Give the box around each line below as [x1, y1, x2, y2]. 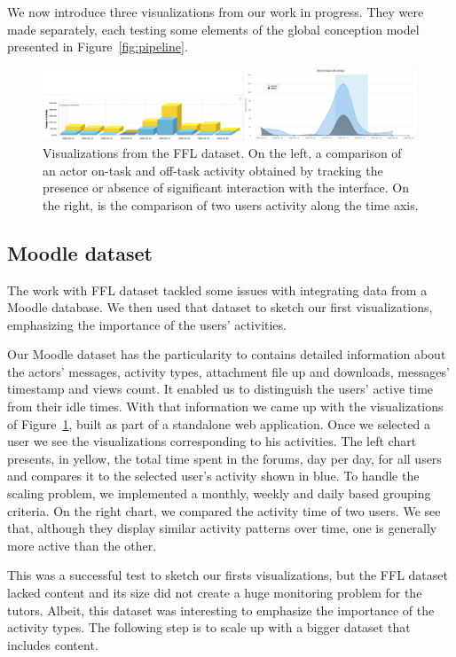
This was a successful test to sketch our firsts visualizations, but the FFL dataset [7, 566, 448, 584]
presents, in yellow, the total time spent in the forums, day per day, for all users [7, 449, 442, 467]
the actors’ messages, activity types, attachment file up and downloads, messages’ [7, 362, 450, 380]
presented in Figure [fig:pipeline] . [7, 37, 188, 56]
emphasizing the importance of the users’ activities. [7, 315, 287, 333]
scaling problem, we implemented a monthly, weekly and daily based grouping [7, 484, 431, 503]
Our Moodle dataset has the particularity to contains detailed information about [7, 345, 446, 364]
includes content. [7, 635, 98, 653]
